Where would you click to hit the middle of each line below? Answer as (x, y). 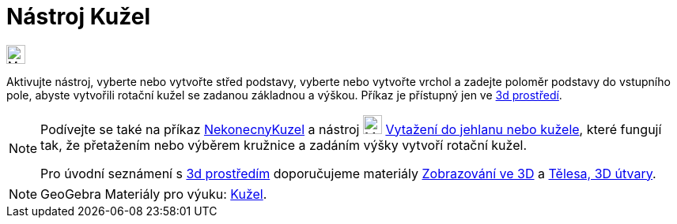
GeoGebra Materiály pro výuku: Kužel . (154, 194)
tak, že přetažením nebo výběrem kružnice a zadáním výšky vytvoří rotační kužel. (284, 145)
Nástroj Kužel (79, 17)
